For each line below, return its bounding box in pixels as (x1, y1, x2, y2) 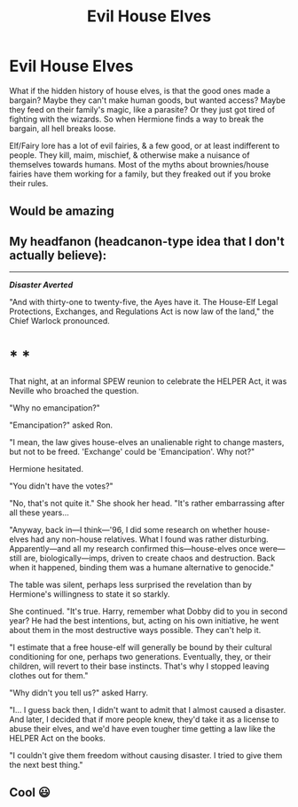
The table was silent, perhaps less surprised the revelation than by (9, 579, 253, 591)
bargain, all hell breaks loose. (9, 122, 116, 134)
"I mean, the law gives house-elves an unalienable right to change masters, (9, 437, 285, 448)
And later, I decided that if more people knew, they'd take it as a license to (9, 714, 279, 725)
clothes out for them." (9, 670, 89, 681)
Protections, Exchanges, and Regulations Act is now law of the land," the (9, 306, 275, 317)
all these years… (9, 507, 69, 518)
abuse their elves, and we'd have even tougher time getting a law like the (9, 724, 276, 734)
